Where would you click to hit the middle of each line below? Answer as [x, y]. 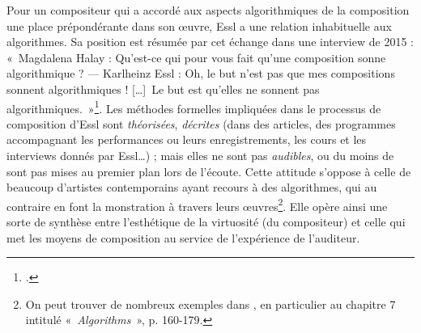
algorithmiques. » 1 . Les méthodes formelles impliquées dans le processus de [194, 107]
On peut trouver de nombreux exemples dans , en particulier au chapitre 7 [210, 303]
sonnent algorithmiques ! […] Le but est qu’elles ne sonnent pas [163, 89]
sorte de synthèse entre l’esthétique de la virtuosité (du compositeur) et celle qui [206, 222]
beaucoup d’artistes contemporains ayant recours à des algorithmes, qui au [192, 187]
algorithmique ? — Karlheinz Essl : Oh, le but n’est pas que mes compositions [201, 73]
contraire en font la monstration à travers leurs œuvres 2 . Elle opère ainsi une [197, 204]
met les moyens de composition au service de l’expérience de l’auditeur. [183, 237]
